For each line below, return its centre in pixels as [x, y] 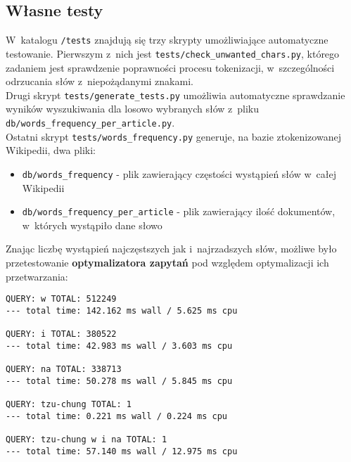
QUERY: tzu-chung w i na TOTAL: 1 [87, 440]
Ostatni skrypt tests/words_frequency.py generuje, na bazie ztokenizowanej [173, 136]
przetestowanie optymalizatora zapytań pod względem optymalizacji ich [167, 262]
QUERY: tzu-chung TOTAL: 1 [69, 405]
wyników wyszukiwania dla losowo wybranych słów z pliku [133, 109]
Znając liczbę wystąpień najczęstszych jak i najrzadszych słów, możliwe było [171, 249]
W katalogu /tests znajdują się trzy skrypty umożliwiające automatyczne [167, 40]
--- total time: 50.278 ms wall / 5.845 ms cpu [119, 381]
